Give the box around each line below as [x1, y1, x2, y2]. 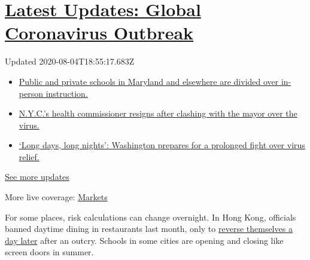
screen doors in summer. [5, 246, 94, 258]
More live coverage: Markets [5, 191, 108, 203]
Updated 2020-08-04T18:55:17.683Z [5, 55, 135, 68]
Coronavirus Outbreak [5, 20, 194, 45]
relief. [19, 150, 39, 163]
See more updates [5, 170, 69, 183]
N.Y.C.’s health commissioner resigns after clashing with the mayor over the [19, 107, 297, 120]
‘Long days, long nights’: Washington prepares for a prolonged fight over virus [19, 139, 305, 151]
